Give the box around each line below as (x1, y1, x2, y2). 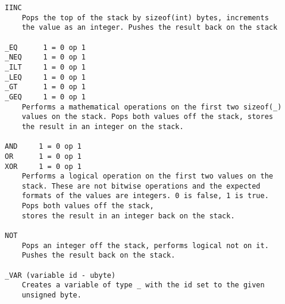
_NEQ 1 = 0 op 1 (5, 53, 86, 62)
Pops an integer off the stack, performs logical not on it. (21, 241, 269, 250)
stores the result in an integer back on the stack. (21, 211, 235, 220)
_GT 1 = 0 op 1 (5, 83, 86, 92)
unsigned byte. (21, 291, 82, 300)
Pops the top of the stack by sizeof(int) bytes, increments (21, 13, 269, 22)
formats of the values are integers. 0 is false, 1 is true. (21, 192, 269, 200)
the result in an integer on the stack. (21, 122, 184, 131)
